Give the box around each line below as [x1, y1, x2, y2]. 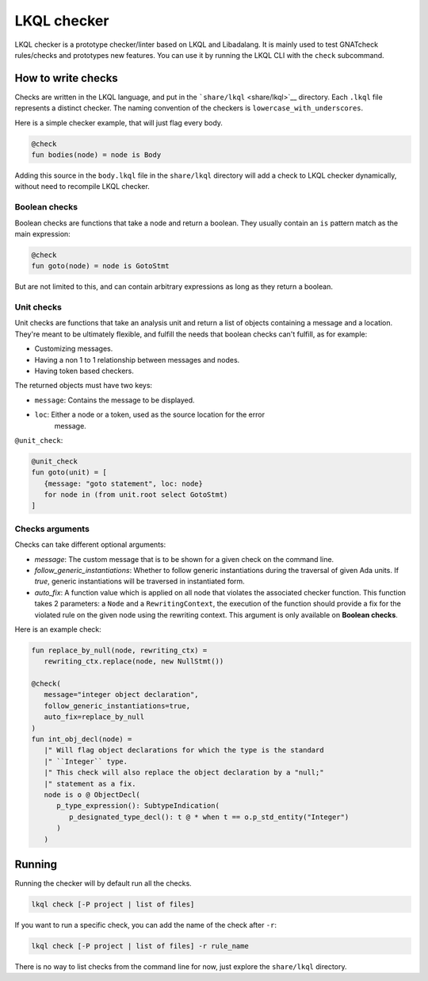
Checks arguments [14, 523, 90, 534]
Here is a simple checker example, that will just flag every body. [14, 117, 224, 127]
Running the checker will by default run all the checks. [14, 879, 192, 888]
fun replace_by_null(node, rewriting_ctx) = [31, 645, 208, 655]
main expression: [14, 229, 71, 238]
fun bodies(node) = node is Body [31, 151, 162, 159]
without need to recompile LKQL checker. [14, 182, 150, 191]
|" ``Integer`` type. [44, 756, 128, 766]
